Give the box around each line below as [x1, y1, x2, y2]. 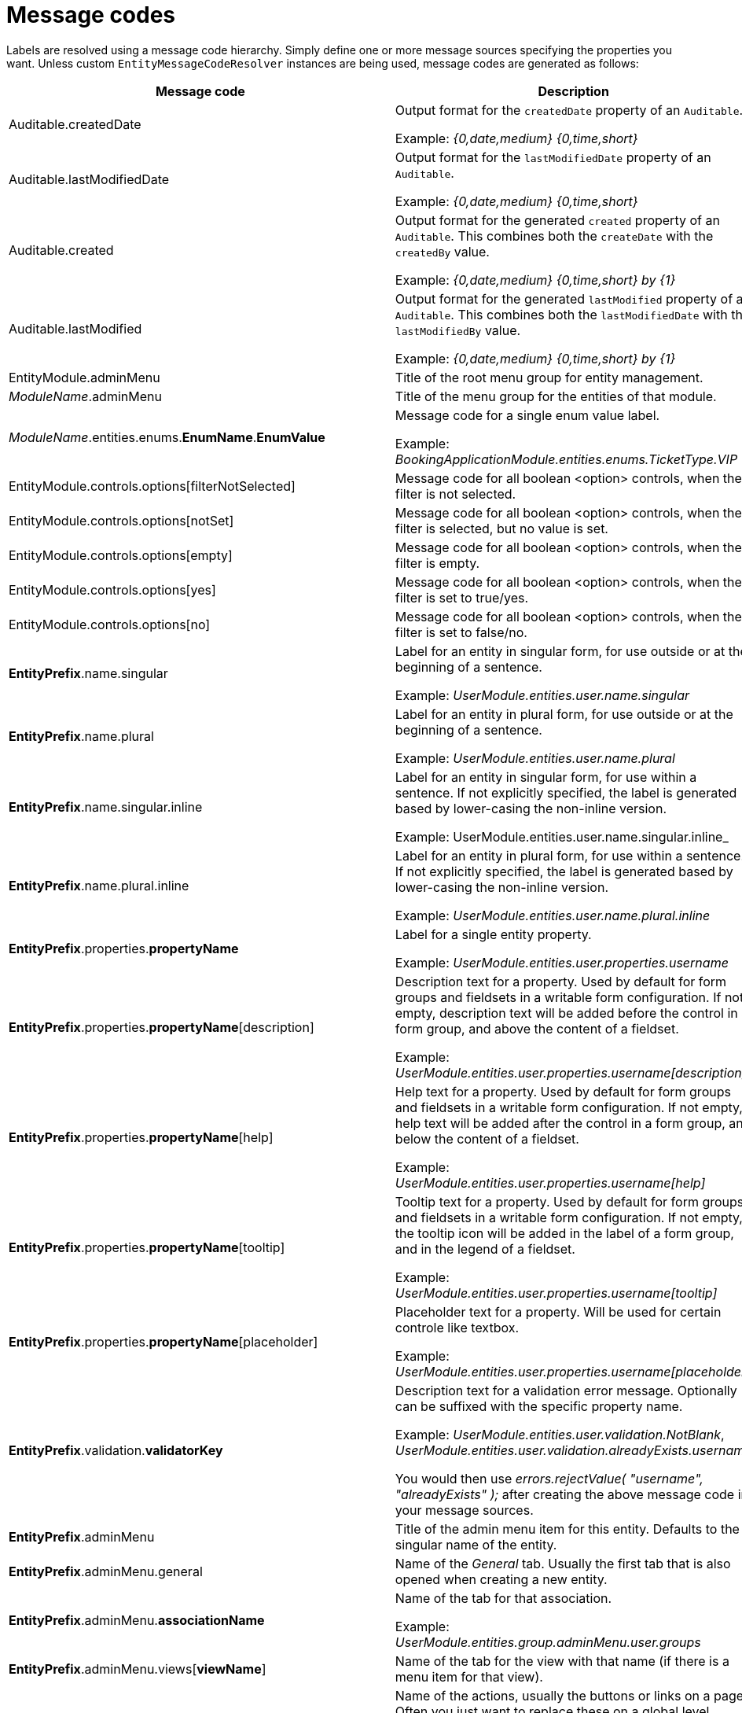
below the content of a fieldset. [395, 1130, 579, 1147]
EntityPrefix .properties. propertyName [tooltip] [9, 1239, 285, 1255]
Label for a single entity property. [395, 926, 592, 942]
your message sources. [395, 1501, 534, 1518]
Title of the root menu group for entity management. [395, 369, 703, 385]
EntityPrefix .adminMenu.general [9, 1563, 203, 1579]
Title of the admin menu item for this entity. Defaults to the [395, 1520, 740, 1537]
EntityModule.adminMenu [9, 369, 160, 385]
